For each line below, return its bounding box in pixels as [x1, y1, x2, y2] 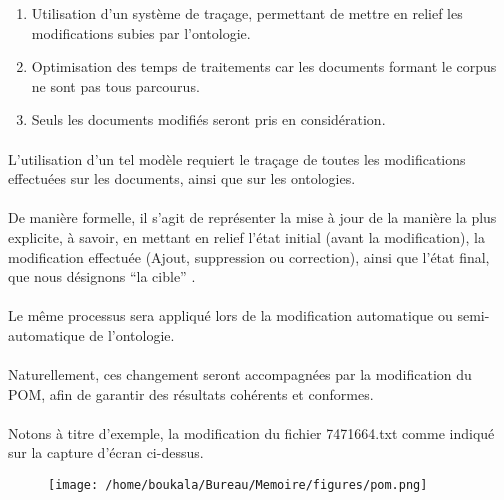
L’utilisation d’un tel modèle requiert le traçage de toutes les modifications [8, 148, 466, 169]
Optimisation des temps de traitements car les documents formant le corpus [31, 56, 497, 77]
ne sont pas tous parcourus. [31, 75, 200, 96]
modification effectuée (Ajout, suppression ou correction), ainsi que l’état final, [8, 246, 490, 267]
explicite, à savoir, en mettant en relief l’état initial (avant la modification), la [8, 226, 485, 247]
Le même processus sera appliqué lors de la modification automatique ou [8, 305, 453, 326]
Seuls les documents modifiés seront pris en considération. [31, 109, 386, 130]
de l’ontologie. [89, 324, 175, 345]
